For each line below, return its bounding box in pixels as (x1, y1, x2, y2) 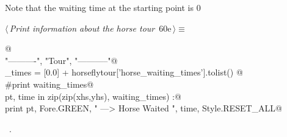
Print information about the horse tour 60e (9, 21, 172, 34)
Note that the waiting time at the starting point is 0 (5, 1, 201, 13)
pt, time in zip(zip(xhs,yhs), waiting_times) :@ (5, 90, 181, 102)
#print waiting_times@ (5, 77, 94, 90)
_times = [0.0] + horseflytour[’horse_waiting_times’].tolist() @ (5, 66, 243, 79)
